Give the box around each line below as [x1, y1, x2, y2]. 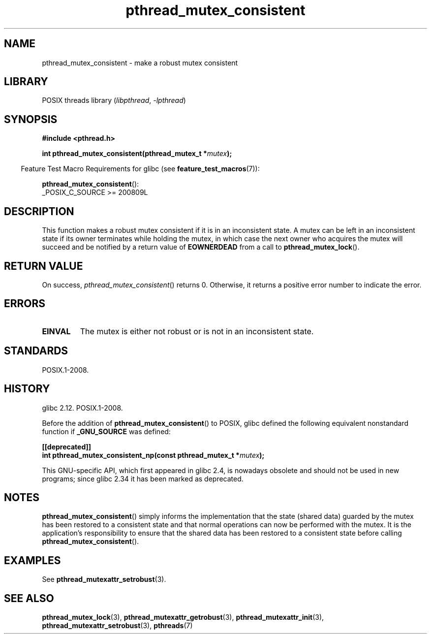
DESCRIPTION [4, 205, 74, 218]
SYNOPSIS [4, 113, 58, 126]
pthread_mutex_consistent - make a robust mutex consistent [42, 58, 238, 67]
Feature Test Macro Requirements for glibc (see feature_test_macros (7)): [21, 164, 260, 173]
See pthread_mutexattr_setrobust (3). [42, 575, 166, 584]
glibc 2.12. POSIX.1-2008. [42, 403, 123, 412]
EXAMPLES [4, 554, 61, 567]
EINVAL [42, 326, 71, 336]
